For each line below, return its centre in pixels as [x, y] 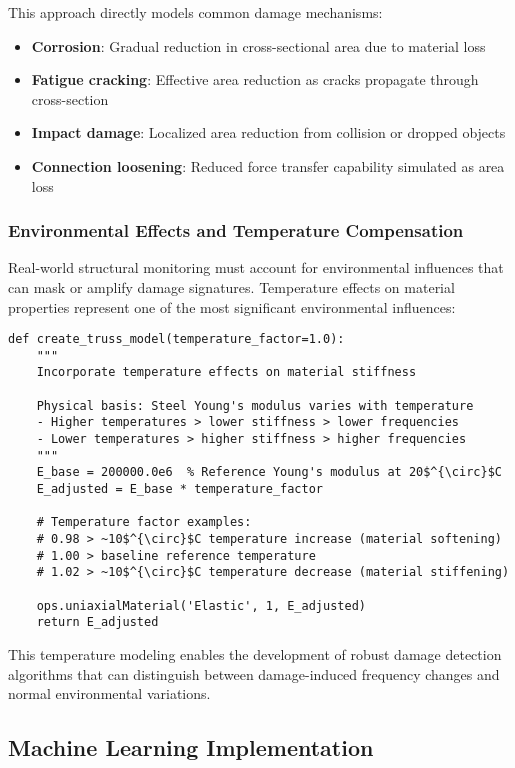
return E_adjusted [97, 622]
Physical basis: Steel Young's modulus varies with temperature [255, 405]
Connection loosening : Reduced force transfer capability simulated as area [268, 165]
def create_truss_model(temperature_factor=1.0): [176, 339]
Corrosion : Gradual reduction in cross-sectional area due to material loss [258, 45]
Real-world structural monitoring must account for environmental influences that [256, 267]
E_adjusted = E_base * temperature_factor [179, 489]
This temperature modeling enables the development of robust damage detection [255, 653]
